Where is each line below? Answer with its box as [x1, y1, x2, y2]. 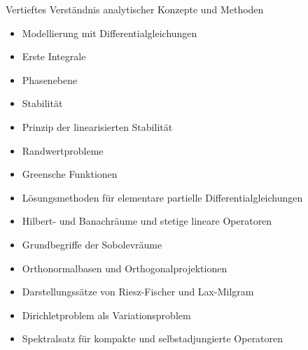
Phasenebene [22, 72, 78, 87]
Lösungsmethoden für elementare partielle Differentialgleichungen [22, 190, 303, 204]
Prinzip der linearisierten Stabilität [22, 119, 173, 134]
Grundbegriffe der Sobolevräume [22, 237, 162, 251]
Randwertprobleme [22, 143, 104, 157]
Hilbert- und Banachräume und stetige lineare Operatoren [22, 213, 272, 228]
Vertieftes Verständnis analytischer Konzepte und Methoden [6, 2, 264, 16]
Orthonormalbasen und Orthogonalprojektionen [22, 260, 227, 275]
